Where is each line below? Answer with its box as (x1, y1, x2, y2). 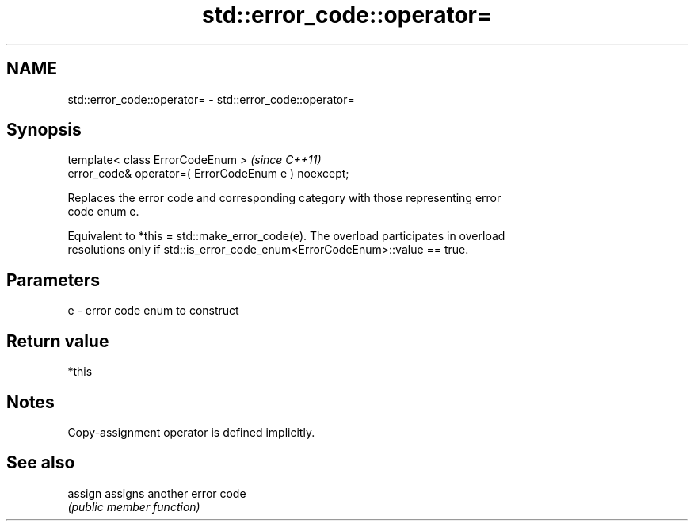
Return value (6, 330, 109, 351)
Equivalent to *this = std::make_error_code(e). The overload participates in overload (67, 229, 505, 243)
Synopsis (6, 120, 82, 140)
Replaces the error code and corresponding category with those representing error (67, 191, 501, 205)
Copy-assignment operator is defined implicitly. (67, 425, 315, 439)
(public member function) (67, 499, 200, 514)
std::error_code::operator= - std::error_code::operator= (67, 92, 355, 106)
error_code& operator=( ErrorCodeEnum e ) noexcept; (67, 166, 349, 181)
